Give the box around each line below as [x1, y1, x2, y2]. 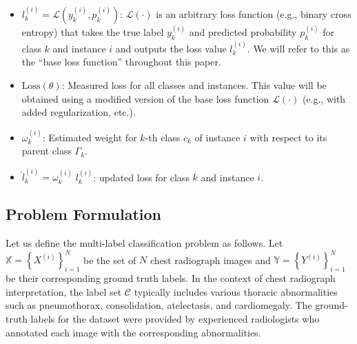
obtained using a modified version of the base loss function [21, 91, 269, 105]
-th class [145, 130, 181, 144]
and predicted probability [189, 25, 297, 39]
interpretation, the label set [6, 284, 122, 299]
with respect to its [249, 130, 327, 144]
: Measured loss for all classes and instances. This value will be [61, 78, 327, 92]
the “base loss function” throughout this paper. [21, 54, 221, 69]
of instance [194, 130, 241, 144]
